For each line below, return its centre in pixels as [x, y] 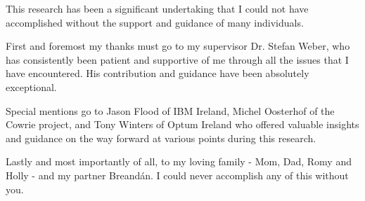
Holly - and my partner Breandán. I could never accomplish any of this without [177, 175]
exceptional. [31, 86]
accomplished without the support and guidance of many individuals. [155, 22]
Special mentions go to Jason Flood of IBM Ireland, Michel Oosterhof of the [170, 110]
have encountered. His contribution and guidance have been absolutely [158, 73]
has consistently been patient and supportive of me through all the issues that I [177, 59]
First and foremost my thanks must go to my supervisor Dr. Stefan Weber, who [178, 46]
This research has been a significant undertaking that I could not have [157, 8]
